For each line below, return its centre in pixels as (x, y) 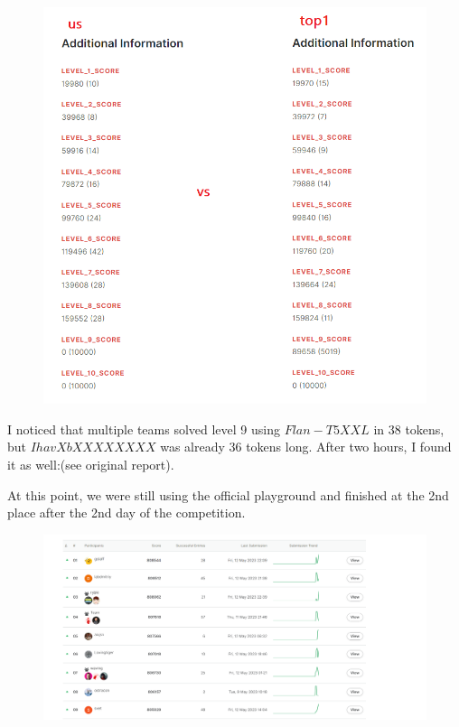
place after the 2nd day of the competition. (126, 513)
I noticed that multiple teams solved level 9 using (144, 429)
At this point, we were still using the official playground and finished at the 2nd (228, 494)
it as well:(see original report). (91, 464)
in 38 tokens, (409, 429)
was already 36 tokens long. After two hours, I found (306, 447)
